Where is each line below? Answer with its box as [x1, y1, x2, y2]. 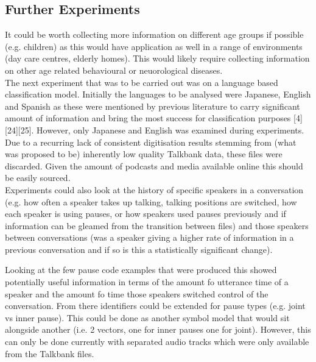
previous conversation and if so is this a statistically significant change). [5, 243, 273, 255]
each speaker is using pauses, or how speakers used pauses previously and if [5, 207, 286, 220]
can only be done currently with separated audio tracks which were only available [5, 335, 309, 348]
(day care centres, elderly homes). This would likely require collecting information [5, 52, 310, 65]
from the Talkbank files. [5, 347, 94, 360]
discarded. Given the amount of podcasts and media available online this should [5, 159, 303, 172]
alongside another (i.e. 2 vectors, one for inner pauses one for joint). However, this [5, 323, 311, 336]
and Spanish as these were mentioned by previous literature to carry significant [5, 99, 300, 112]
